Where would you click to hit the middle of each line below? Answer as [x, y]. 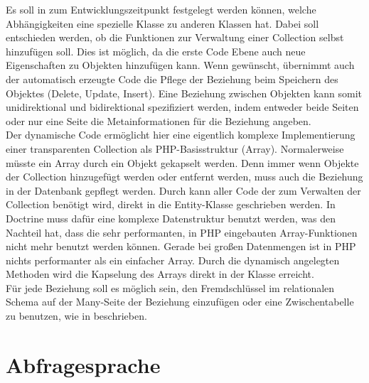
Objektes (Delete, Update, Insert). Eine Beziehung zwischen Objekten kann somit [184, 93]
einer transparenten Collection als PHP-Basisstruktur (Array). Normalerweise [175, 148]
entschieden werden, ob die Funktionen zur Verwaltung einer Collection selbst [175, 37]
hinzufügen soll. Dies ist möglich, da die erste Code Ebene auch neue [156, 51]
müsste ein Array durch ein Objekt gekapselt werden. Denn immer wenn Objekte [182, 162]
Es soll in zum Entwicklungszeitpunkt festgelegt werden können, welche [161, 9]
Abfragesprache [83, 364]
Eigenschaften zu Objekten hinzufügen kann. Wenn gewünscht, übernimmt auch [180, 65]
